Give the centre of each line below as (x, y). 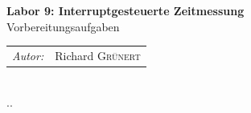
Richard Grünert (98, 55)
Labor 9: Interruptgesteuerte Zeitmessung (125, 10)
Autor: (28, 55)
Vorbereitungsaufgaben (63, 26)
